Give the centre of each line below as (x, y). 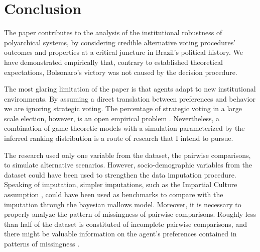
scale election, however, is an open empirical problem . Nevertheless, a (112, 118)
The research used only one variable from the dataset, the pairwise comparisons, (127, 155)
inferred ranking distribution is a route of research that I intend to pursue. (119, 138)
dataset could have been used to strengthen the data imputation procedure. (120, 174)
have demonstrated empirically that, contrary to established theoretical (113, 62)
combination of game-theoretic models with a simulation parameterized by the (124, 128)
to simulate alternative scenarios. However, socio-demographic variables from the (128, 165)
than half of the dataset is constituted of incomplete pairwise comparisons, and (125, 224)
